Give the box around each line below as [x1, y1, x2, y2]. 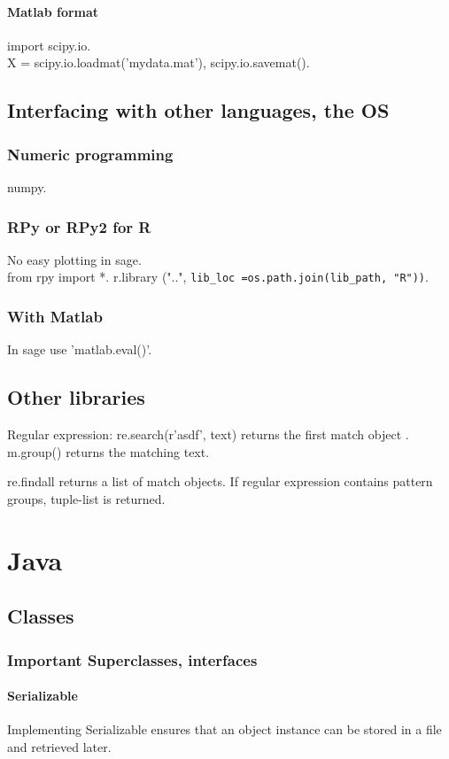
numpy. [7, 177, 47, 196]
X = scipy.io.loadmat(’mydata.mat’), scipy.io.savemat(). [7, 53, 310, 72]
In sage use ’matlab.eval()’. [7, 340, 152, 359]
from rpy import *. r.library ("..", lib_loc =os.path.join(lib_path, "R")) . [7, 267, 429, 286]
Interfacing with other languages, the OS [7, 97, 390, 124]
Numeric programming [7, 143, 174, 165]
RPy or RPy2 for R [7, 215, 151, 237]
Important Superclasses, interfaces [7, 648, 258, 670]
